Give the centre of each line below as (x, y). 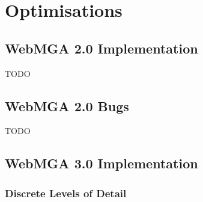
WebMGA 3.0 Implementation (101, 163)
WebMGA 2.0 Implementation (101, 48)
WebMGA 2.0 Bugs (67, 106)
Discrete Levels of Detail (66, 193)
